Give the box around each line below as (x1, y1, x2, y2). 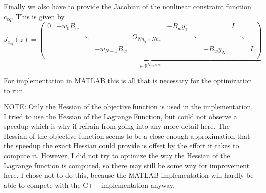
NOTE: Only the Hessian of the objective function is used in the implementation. (4, 101, 253, 112)
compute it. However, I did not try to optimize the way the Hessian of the (4, 150, 230, 161)
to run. (4, 85, 25, 95)
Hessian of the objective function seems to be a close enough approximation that (4, 130, 250, 141)
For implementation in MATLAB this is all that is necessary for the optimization (4, 75, 252, 85)
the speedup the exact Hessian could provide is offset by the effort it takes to (4, 140, 239, 151)
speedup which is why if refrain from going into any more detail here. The (4, 121, 230, 131)
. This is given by (11, 11, 65, 21)
